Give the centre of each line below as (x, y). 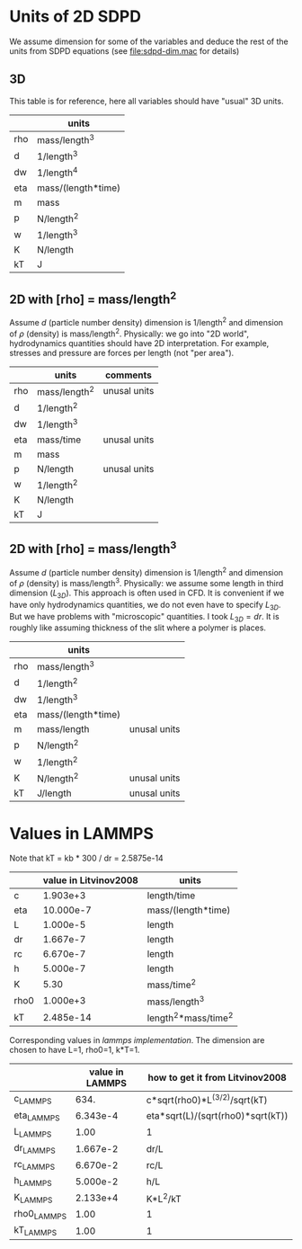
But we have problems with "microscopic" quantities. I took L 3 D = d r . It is (145, 617)
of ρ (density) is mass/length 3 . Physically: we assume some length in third (147, 582)
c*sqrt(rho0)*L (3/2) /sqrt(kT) (207, 1100)
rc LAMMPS (35, 1165)
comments (129, 375)
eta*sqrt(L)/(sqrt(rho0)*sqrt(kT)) (217, 1116)
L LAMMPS (33, 1132)
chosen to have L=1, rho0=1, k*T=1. (75, 1050)
